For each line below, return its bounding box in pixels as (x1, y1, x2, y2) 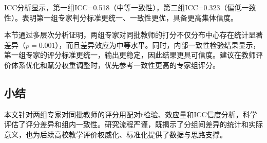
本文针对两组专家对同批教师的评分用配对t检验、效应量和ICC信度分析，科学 (4, 109, 257, 119)
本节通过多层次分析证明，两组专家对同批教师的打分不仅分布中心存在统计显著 (4, 29, 263, 40)
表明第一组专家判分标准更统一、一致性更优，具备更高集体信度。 (22, 12, 238, 23)
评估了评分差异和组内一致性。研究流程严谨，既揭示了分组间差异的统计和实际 (4, 119, 263, 130)
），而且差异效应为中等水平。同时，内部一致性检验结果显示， (55, 39, 260, 50)
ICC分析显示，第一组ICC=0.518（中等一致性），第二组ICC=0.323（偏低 (4, 2, 242, 12)
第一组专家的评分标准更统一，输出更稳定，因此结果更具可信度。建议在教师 (4, 49, 256, 60)
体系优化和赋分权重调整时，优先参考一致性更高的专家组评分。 (11, 59, 220, 70)
